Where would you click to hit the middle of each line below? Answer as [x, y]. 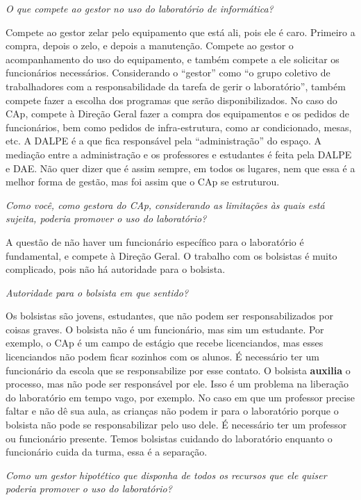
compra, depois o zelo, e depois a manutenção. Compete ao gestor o [150, 45]
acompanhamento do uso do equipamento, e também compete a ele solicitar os [173, 59]
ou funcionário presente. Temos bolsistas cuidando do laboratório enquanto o [169, 438]
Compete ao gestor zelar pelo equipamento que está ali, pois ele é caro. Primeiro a [180, 32]
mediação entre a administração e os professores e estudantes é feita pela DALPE [179, 154]
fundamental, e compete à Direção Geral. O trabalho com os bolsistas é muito [171, 255]
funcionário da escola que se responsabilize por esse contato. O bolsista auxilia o [178, 370]
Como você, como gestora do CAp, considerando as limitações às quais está [165, 205]
